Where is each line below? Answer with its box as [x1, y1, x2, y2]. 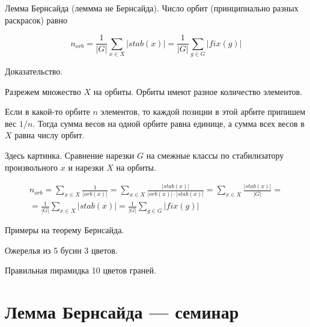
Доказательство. [5, 64, 63, 77]
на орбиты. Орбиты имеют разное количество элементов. [93, 85, 303, 97]
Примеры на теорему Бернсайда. [5, 224, 124, 236]
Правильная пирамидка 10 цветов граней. [5, 264, 156, 277]
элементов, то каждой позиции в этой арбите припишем [100, 105, 306, 118]
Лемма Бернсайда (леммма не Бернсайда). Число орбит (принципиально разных [5, 2, 299, 14]
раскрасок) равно [5, 13, 67, 26]
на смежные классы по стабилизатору [146, 148, 284, 161]
